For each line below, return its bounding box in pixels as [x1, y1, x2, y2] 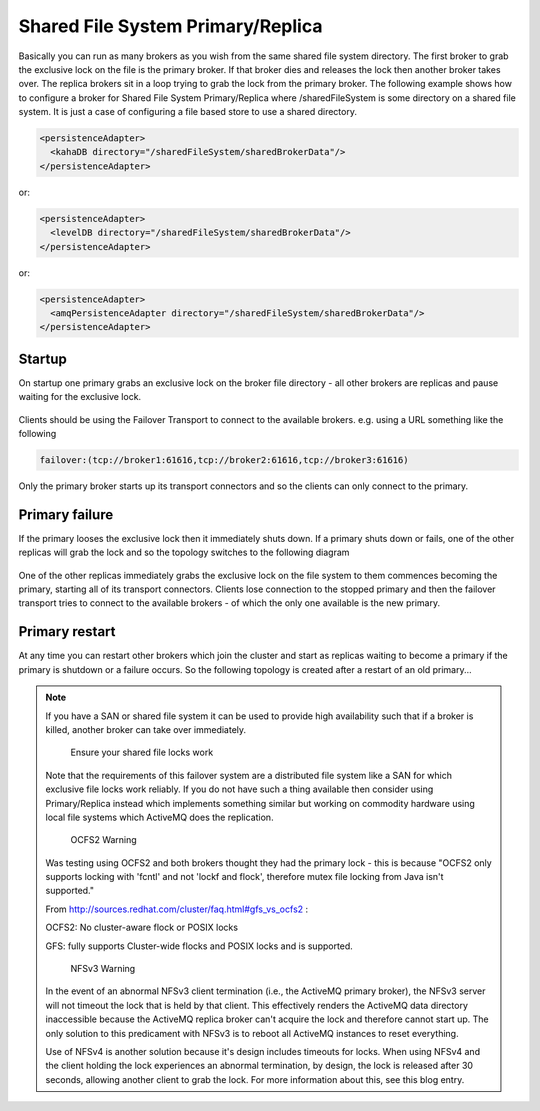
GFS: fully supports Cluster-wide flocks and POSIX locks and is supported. [45, 940, 354, 952]
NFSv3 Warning [70, 963, 136, 975]
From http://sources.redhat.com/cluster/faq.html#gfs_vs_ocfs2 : [45, 903, 309, 915]
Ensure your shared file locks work [70, 746, 214, 759]
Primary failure [18, 506, 114, 523]
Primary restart [18, 623, 116, 640]
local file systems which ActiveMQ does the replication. [45, 811, 274, 823]
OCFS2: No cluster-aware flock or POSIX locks [45, 921, 239, 934]
